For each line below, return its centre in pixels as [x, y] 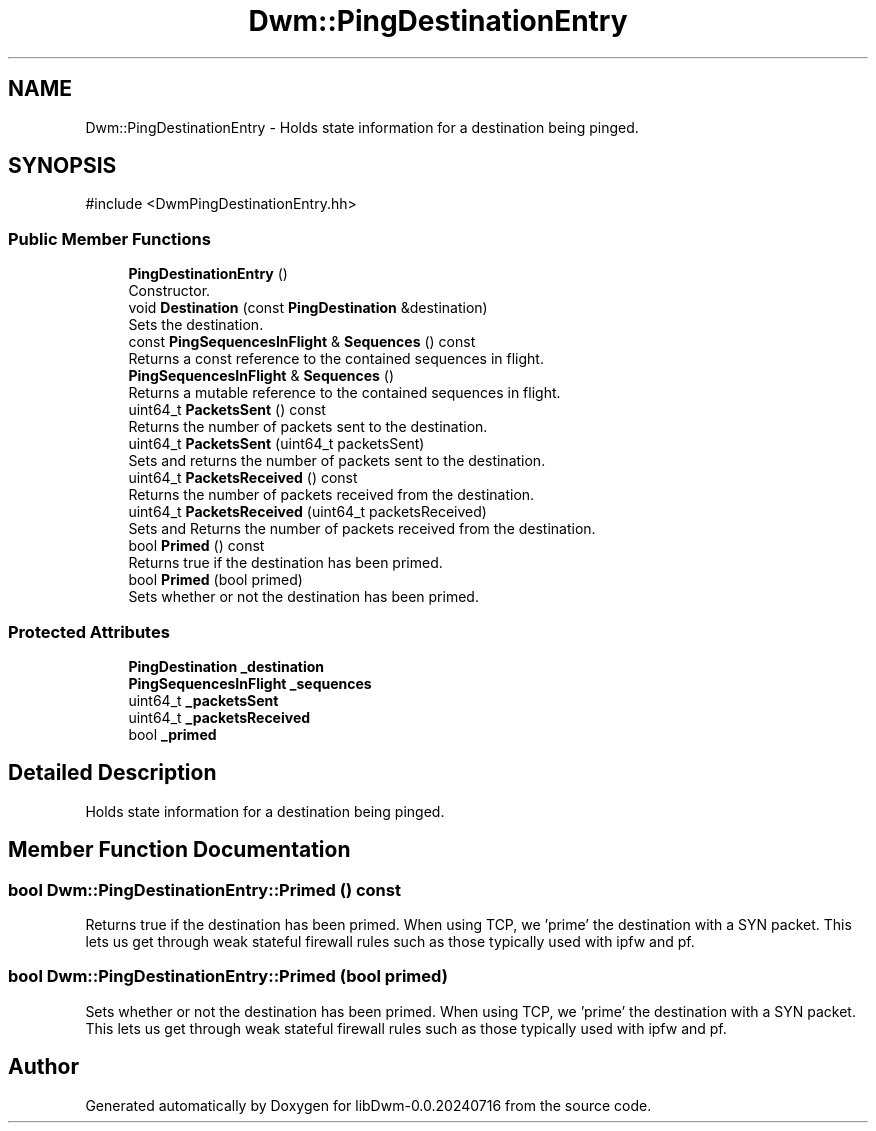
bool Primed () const [196, 546]
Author [43, 1067]
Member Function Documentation [179, 850]
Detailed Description [112, 773]
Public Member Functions [109, 238]
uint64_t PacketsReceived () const [243, 478]
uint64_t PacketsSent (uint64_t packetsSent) [276, 444]
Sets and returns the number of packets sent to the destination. [337, 461]
